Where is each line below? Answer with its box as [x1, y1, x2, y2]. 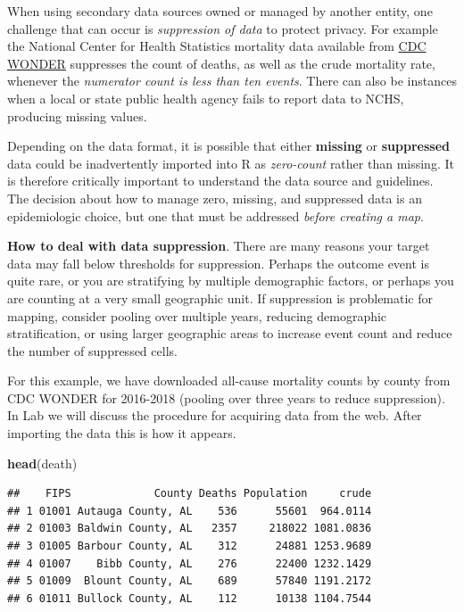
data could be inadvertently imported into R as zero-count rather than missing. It [7, 153, 454, 172]
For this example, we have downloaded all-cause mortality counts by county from [7, 371, 451, 390]
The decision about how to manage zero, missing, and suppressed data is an [7, 188, 422, 207]
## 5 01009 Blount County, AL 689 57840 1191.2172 [7, 575, 372, 588]
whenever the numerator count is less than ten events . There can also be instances [7, 71, 457, 90]
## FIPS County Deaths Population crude [7, 487, 372, 500]
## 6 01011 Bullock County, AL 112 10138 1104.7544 [7, 591, 372, 605]
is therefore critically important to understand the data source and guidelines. [7, 171, 434, 190]
